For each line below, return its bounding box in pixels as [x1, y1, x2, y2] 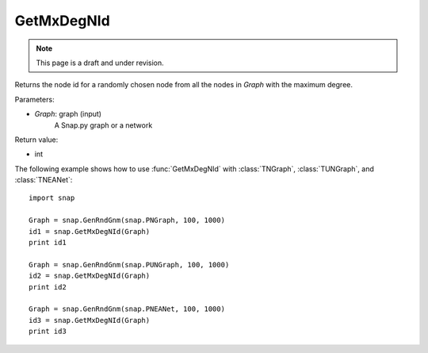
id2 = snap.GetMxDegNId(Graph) [29, 271, 151, 281]
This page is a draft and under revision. [36, 58, 164, 67]
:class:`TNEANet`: [14, 175, 73, 185]
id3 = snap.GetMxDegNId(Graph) [29, 316, 151, 324]
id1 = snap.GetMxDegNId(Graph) [29, 227, 151, 236]
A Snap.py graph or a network [54, 120, 153, 130]
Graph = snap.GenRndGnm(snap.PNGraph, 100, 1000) [29, 216, 226, 225]
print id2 [29, 282, 67, 291]
